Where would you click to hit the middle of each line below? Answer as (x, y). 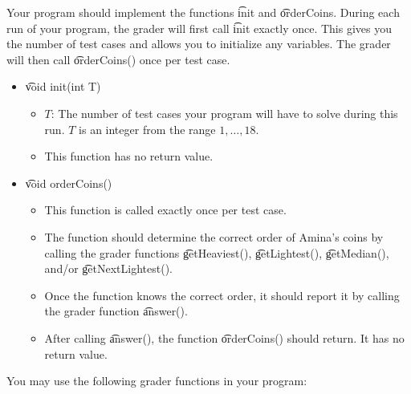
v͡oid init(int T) (63, 86)
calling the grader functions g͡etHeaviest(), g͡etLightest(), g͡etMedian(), (217, 252)
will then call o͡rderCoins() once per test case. (118, 59)
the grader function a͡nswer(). (116, 311)
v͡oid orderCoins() (69, 183)
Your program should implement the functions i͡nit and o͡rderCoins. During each (203, 12)
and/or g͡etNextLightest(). (108, 268)
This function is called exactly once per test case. (165, 210)
